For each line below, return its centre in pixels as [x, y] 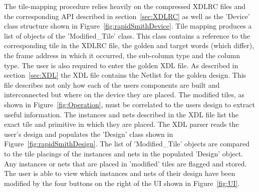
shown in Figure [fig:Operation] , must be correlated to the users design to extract [129, 104]
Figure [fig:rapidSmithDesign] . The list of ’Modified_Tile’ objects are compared [127, 144]
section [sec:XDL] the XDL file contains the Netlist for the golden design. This [125, 75]
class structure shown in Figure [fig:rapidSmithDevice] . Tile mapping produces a [128, 26]
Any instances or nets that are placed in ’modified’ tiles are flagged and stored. [125, 163]
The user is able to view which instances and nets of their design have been [120, 173]
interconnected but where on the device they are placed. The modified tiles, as [124, 94]
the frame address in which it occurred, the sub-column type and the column [122, 55]
